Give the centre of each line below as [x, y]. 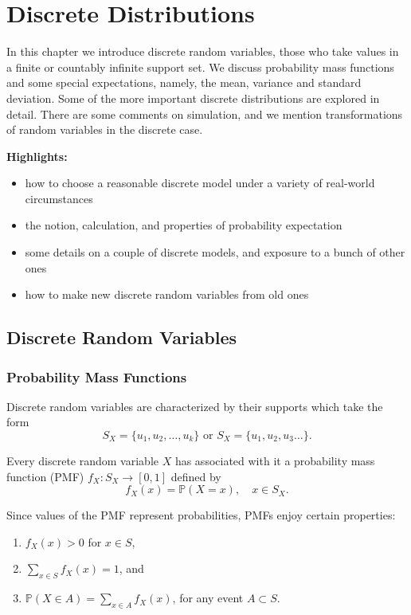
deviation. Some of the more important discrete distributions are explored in [193, 98]
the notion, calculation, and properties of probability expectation [184, 225]
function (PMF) [45, 476]
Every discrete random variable [82, 461]
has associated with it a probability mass [275, 461]
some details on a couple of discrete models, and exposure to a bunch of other [215, 252]
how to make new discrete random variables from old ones [167, 294]
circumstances [59, 198]
